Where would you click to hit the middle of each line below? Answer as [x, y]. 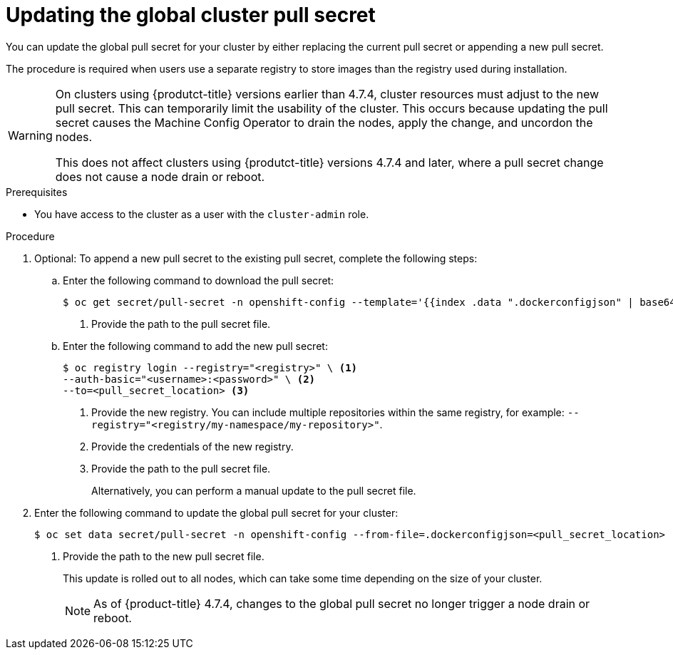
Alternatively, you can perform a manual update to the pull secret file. [254, 490]
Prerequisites [37, 192]
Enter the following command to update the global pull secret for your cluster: [216, 512]
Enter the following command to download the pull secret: [199, 280]
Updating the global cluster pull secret [191, 15]
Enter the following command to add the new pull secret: [195, 346]
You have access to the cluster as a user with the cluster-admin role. [202, 214]
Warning [30, 135]
